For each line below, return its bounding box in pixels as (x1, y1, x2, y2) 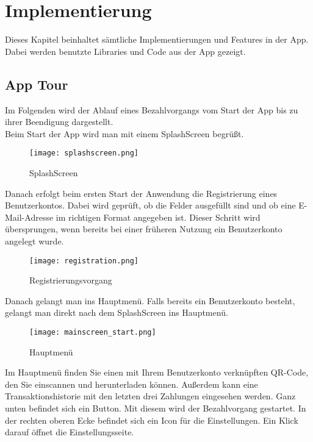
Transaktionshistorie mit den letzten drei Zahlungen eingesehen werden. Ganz (5, 390, 296, 402)
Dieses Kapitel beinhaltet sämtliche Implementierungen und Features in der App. (5, 33, 309, 46)
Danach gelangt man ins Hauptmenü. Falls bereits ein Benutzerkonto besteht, (5, 294, 295, 307)
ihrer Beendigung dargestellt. (5, 115, 113, 128)
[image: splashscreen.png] (29, 149, 139, 158)
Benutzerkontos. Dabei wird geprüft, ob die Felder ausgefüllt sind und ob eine (5, 199, 296, 212)
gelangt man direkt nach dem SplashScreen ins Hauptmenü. (5, 306, 228, 319)
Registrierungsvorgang (29, 274, 112, 287)
